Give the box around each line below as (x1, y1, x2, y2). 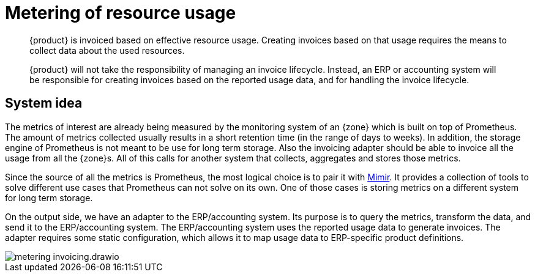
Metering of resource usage (5, 2, 236, 23)
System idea (5, 95, 83, 111)
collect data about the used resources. (29, 45, 185, 56)
